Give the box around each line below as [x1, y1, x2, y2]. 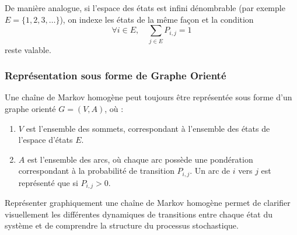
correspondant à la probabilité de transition [18, 164, 174, 177]
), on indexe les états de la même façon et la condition [60, 13, 254, 25]
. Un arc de [190, 164, 230, 177]
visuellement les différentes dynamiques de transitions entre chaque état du [5, 208, 273, 220]
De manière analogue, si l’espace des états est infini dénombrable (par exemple [5, 2, 285, 13]
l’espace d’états [18, 134, 73, 146]
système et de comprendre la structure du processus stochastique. [5, 219, 239, 232]
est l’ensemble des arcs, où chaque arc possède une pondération [27, 153, 253, 165]
